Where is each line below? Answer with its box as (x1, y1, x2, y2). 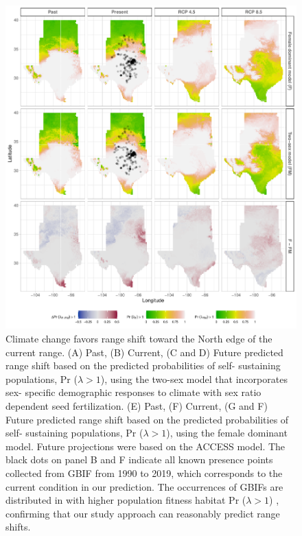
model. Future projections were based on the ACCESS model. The (5, 439, 286, 453)
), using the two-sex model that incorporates (100, 371, 288, 386)
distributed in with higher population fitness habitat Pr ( (5, 493, 246, 507)
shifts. (5, 520, 31, 534)
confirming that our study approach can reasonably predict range (5, 506, 280, 520)
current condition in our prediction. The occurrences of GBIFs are (5, 479, 283, 493)
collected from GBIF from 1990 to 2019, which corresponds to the (5, 465, 283, 480)
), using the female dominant (166, 426, 288, 440)
